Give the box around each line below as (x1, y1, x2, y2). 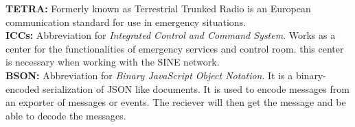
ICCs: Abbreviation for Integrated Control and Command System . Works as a (5, 28, 336, 42)
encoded (5, 81, 40, 96)
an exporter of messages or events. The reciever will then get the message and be (5, 95, 346, 109)
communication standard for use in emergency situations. (5, 14, 247, 29)
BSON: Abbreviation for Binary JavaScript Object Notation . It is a (5, 68, 293, 82)
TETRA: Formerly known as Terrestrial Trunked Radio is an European (5, 1, 311, 15)
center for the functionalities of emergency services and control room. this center (5, 41, 344, 55)
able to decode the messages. (5, 108, 126, 122)
